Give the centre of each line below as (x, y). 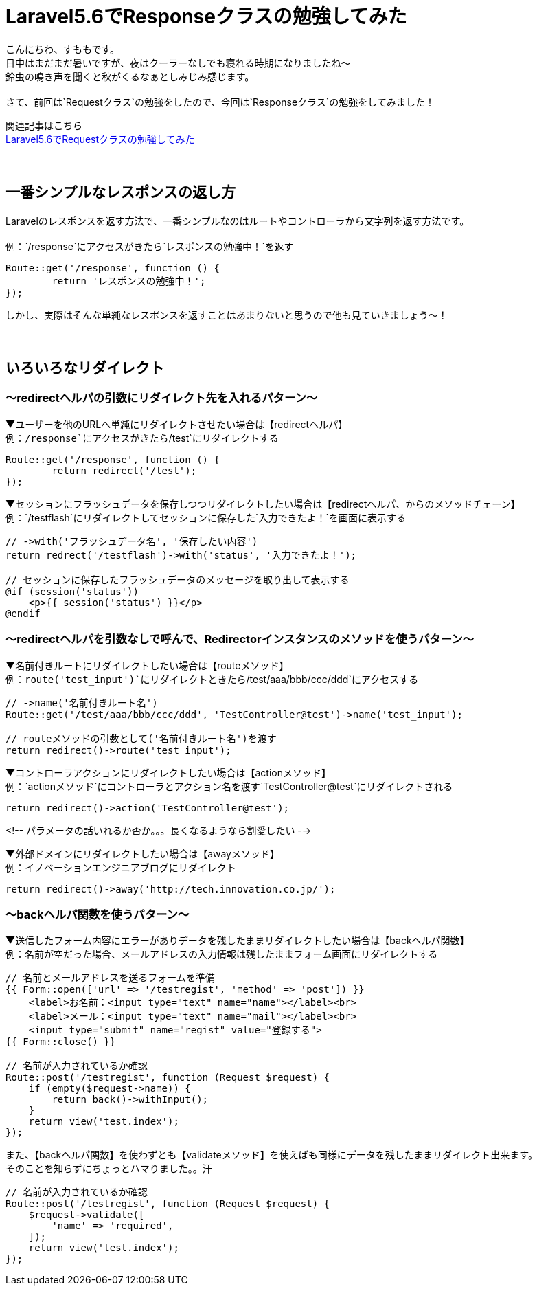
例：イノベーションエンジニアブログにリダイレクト (121, 867)
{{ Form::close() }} (61, 1042)
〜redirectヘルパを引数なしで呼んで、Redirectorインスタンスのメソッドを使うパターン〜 (240, 639)
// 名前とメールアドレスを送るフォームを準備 (110, 978)
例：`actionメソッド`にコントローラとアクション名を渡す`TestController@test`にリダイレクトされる (229, 786)
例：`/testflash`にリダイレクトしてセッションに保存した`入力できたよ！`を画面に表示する (206, 517)
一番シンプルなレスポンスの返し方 (121, 192)
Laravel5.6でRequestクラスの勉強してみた (100, 139)
